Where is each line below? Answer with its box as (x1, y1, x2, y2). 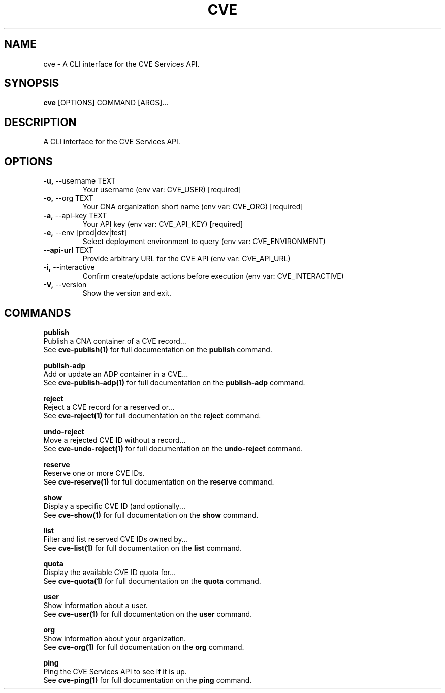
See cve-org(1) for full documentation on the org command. (43, 642, 244, 651)
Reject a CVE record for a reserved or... (43, 402, 175, 411)
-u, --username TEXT (43, 176, 116, 186)
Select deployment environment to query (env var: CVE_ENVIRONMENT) (82, 237, 326, 246)
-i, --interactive (43, 263, 95, 272)
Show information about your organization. (43, 634, 186, 643)
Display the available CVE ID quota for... (43, 567, 176, 577)
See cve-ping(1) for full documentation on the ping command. (43, 675, 252, 684)
